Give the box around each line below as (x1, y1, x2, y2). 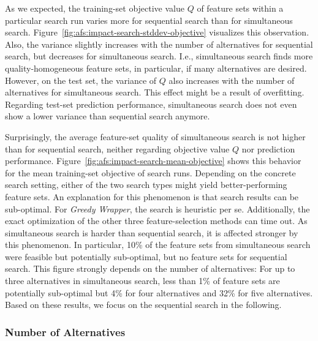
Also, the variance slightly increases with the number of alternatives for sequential (5, 37, 313, 50)
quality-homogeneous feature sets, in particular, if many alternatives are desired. (5, 61, 307, 74)
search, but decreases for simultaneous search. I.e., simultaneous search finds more (5, 50, 313, 62)
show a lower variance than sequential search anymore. (5, 110, 210, 122)
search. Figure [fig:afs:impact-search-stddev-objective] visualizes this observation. (5, 26, 309, 39)
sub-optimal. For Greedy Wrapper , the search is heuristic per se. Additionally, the (5, 202, 310, 215)
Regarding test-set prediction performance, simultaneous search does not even (5, 97, 297, 110)
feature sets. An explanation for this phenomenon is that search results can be (5, 190, 299, 203)
